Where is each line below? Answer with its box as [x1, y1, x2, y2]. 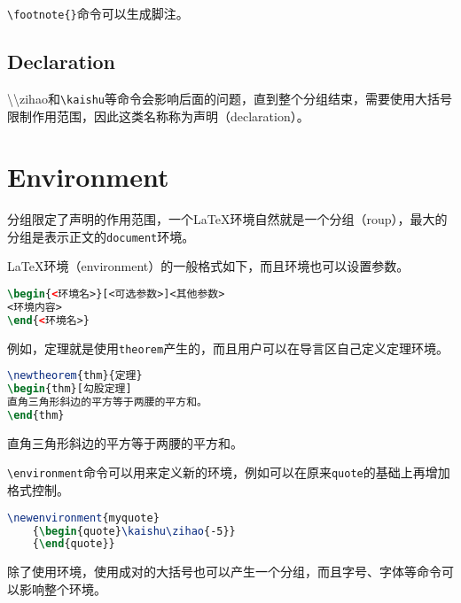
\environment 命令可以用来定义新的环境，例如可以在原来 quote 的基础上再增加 [7, 463, 450, 482]
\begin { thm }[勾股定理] [7, 383, 132, 396]
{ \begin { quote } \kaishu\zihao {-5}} [32, 524, 236, 537]
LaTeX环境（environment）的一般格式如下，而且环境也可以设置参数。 [7, 257, 410, 275]
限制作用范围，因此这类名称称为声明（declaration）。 [7, 106, 309, 125]
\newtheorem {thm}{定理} [7, 369, 143, 383]
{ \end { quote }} [32, 537, 115, 551]
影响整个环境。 [19, 579, 106, 598]
